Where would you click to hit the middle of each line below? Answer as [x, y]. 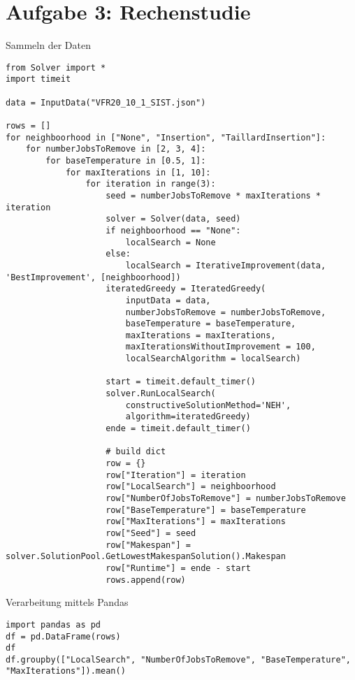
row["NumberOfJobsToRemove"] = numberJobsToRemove [226, 498]
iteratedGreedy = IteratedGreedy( [186, 289]
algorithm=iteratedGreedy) [188, 417]
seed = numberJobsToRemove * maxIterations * [213, 195]
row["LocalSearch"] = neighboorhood [191, 487]
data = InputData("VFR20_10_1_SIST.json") [106, 102]
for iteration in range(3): [151, 184]
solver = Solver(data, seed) [173, 219]
